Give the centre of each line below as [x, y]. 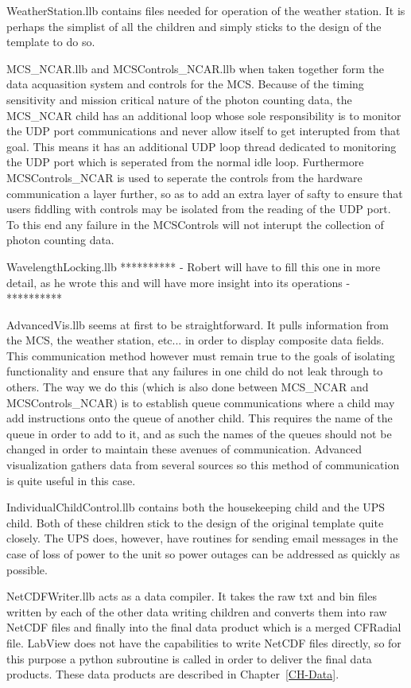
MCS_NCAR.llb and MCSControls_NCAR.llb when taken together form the [196, 68]
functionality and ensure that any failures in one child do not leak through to [195, 371]
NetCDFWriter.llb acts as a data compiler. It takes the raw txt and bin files [192, 596]
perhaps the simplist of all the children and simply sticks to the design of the [194, 26]
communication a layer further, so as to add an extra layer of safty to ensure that [205, 193]
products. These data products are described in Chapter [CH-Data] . [173, 674]
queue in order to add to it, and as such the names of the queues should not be [199, 433]
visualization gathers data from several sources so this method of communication [203, 465]
